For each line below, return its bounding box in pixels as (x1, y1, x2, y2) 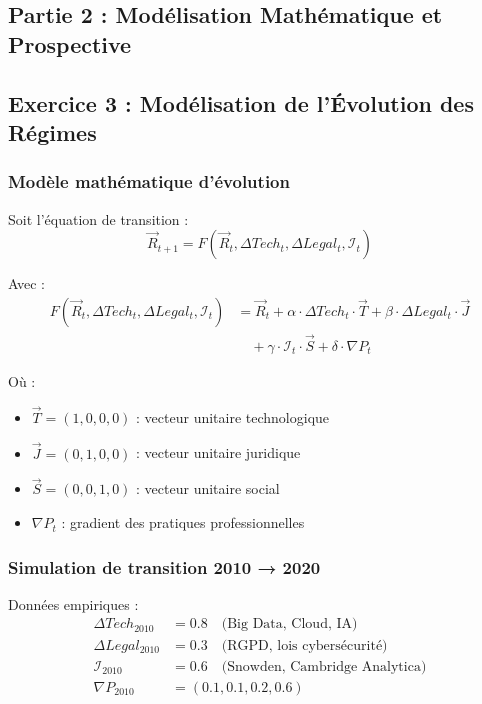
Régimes (8, 116, 97, 147)
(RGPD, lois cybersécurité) (221, 638, 388, 653)
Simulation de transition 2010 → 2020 (8, 554, 321, 579)
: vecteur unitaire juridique (136, 442, 301, 463)
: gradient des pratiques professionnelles (61, 512, 305, 533)
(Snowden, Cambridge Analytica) (221, 659, 427, 674)
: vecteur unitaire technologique (136, 406, 330, 427)
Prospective (8, 28, 132, 59)
